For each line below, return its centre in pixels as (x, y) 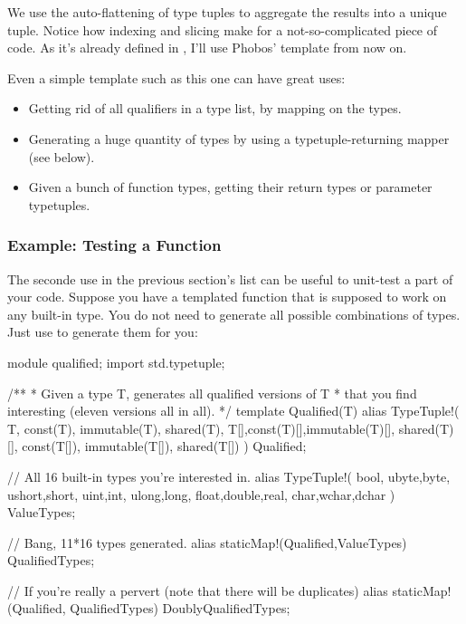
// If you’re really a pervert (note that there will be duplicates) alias (198, 590)
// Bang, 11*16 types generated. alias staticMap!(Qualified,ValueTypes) (207, 542)
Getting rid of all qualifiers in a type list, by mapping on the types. (215, 108)
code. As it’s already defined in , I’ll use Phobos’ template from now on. (207, 48)
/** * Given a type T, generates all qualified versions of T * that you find (212, 393)
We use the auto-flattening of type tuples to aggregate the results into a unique (227, 12)
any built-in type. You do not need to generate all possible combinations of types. (234, 314)
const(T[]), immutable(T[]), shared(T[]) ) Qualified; (164, 446)
